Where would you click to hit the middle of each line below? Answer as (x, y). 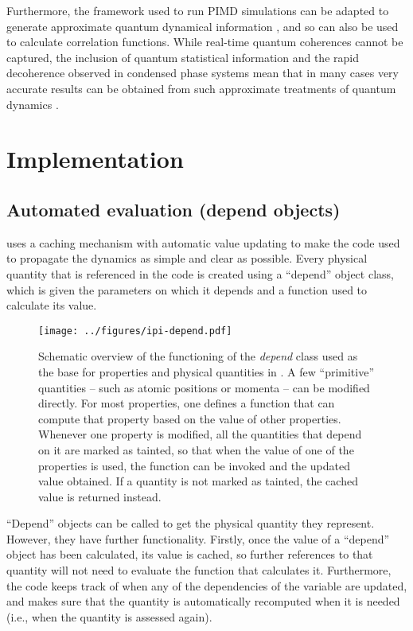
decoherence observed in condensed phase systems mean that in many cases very (203, 73)
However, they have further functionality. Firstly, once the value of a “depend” (198, 538)
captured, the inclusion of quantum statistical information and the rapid (183, 57)
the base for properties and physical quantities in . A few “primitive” (206, 371)
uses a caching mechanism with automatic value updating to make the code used (203, 242)
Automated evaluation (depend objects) (173, 209)
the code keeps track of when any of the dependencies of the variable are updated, (207, 585)
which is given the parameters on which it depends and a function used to (187, 289)
